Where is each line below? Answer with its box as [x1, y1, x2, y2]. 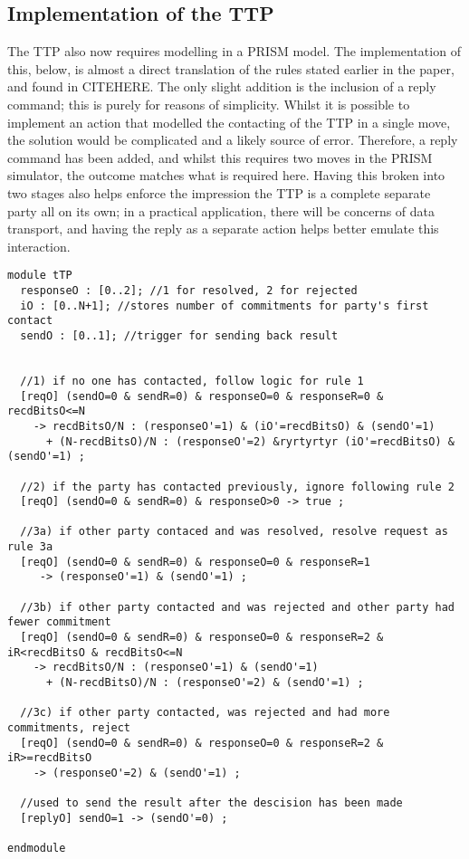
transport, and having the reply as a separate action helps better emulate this [7, 219, 439, 238]
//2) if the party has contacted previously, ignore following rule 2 [20, 480, 455, 493]
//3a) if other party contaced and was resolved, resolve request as [20, 525, 448, 539]
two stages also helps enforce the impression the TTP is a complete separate [7, 183, 431, 202]
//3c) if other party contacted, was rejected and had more [20, 706, 390, 720]
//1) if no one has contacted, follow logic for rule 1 [20, 374, 364, 387]
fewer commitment [7, 616, 111, 629]
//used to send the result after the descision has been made [20, 797, 403, 810]
